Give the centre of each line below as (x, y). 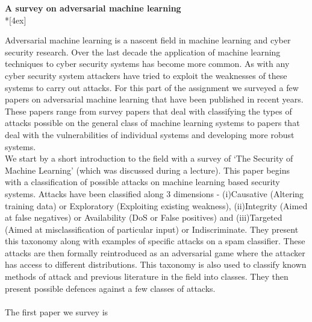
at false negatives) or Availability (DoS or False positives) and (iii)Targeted (144, 217)
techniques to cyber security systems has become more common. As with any (147, 64)
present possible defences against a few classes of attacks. (110, 288)
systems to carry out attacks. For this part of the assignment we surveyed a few (152, 87)
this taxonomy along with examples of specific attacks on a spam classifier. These (155, 241)
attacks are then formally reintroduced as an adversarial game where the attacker (155, 252)
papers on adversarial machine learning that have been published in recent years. (154, 99)
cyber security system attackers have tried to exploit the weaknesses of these (146, 75)
